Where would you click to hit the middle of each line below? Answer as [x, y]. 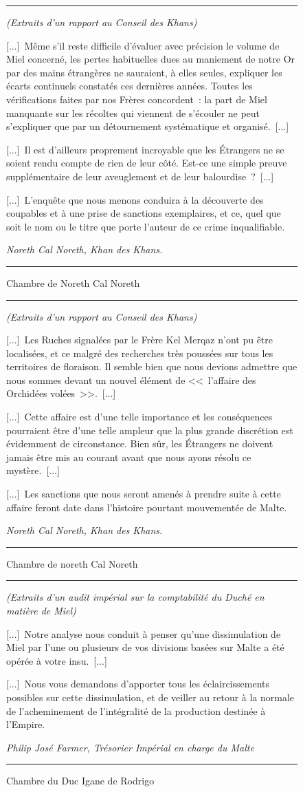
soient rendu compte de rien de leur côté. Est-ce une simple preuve [147, 163]
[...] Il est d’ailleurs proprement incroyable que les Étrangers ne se [145, 149]
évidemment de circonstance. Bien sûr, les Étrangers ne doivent [140, 443]
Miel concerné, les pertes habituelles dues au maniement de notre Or [151, 59]
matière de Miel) [41, 610]
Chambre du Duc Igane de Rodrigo [80, 781]
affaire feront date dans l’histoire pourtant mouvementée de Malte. [147, 507]
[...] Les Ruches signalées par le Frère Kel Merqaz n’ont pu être [139, 340]
